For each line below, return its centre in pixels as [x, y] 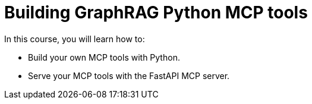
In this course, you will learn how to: [75, 39]
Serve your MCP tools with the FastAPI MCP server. [129, 75]
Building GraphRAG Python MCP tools [156, 12]
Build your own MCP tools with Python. [104, 57]
